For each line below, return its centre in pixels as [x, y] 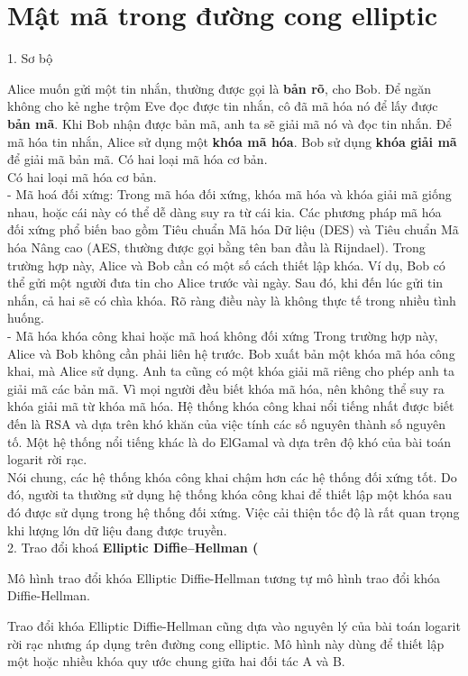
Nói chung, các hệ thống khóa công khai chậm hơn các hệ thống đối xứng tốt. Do [232, 476]
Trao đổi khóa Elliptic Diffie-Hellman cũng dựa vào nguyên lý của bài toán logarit [234, 625]
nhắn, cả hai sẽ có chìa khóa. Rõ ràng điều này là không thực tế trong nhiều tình [232, 300]
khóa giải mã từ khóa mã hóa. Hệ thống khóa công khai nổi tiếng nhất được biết [231, 406]
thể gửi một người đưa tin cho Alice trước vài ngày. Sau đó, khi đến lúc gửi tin [225, 283]
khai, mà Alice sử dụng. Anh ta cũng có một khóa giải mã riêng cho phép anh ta [231, 371]
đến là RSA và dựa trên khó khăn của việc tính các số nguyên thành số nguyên [227, 424]
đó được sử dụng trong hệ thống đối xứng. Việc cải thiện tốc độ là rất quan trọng [234, 512]
